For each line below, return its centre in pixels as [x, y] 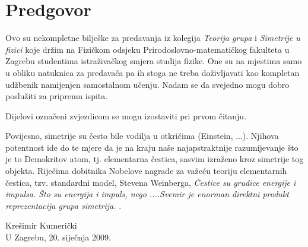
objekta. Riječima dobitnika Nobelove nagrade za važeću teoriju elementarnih [146, 171]
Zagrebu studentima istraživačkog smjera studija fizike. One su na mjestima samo [154, 61]
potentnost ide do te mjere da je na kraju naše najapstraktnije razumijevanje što [152, 147]
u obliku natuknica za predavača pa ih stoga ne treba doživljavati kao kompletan [153, 72]
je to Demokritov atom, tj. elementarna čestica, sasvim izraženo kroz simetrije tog [155, 159]
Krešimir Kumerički [41, 225]
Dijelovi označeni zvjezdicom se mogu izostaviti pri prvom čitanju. [126, 115]
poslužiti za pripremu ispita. [57, 96]
